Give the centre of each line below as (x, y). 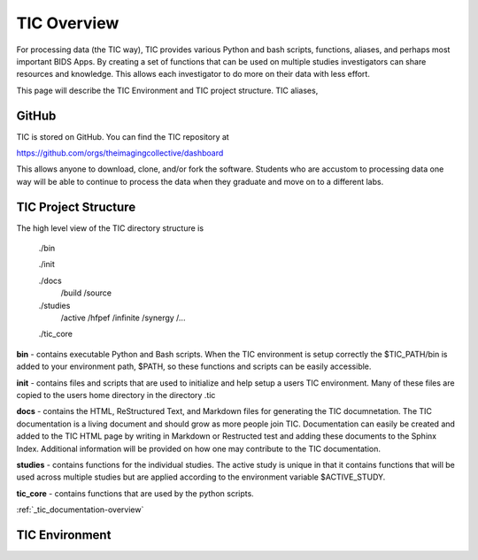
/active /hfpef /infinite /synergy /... (123, 318)
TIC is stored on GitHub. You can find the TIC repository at (123, 136)
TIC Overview (68, 23)
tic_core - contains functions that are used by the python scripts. (135, 493)
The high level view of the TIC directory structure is (110, 228)
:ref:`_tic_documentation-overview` (80, 510)
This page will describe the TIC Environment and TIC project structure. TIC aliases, (167, 90)
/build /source (86, 293)
